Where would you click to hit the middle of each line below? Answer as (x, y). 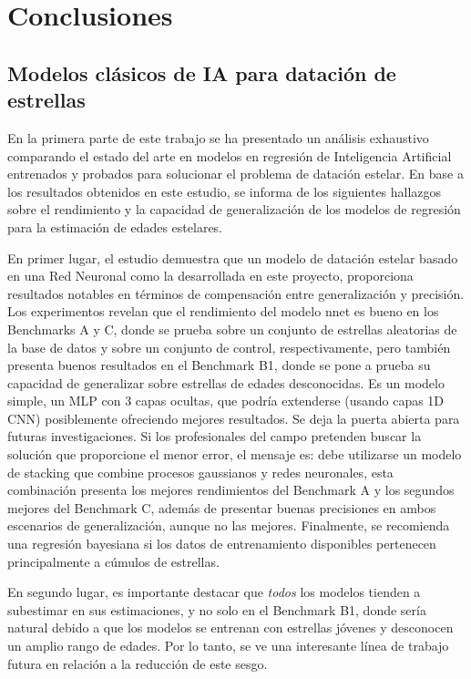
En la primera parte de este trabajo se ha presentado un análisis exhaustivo (218, 137)
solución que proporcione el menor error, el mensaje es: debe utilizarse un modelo (235, 454)
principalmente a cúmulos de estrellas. (113, 561)
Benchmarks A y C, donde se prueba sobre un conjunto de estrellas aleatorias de (232, 329)
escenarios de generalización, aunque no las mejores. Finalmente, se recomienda (229, 525)
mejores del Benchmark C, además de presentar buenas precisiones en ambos (222, 507)
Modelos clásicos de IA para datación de (202, 72)
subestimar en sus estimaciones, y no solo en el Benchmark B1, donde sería (217, 609)
